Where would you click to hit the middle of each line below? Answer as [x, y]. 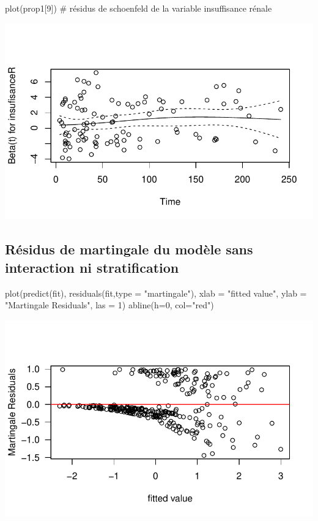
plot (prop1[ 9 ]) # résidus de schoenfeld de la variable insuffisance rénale [139, 8]
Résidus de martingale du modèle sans [129, 249]
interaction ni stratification [92, 267]
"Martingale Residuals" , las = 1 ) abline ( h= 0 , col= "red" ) [109, 305]
